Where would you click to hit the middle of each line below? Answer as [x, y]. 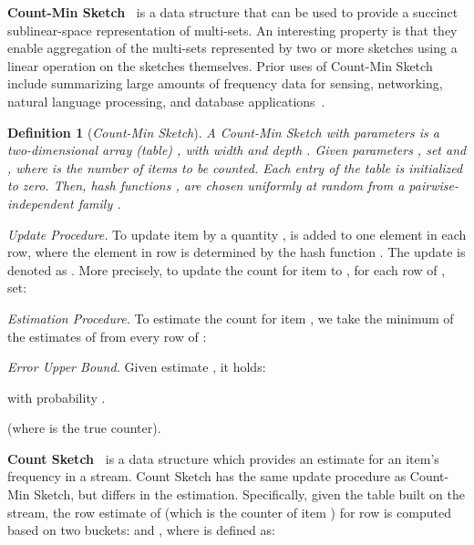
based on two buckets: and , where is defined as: [141, 530]
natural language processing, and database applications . [166, 101]
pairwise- [433, 185]
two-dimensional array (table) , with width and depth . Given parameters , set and [237, 150]
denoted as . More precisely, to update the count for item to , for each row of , [227, 269]
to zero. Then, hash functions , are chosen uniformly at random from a [206, 185]
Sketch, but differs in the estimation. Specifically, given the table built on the [249, 494]
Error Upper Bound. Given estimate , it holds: [137, 367]
